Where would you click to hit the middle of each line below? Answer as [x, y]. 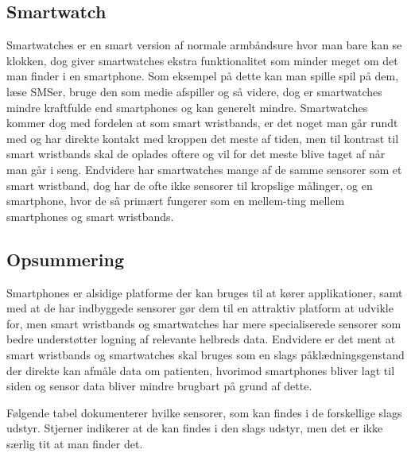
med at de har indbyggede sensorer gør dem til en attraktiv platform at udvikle [200, 308]
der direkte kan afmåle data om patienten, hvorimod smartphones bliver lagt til [201, 370]
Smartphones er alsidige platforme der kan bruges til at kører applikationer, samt [205, 292]
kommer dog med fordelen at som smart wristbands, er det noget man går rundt [202, 123]
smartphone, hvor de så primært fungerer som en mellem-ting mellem [176, 201]
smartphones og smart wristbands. [90, 216]
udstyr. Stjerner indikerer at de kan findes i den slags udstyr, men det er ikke [195, 428]
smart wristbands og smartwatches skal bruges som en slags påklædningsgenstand [205, 354]
